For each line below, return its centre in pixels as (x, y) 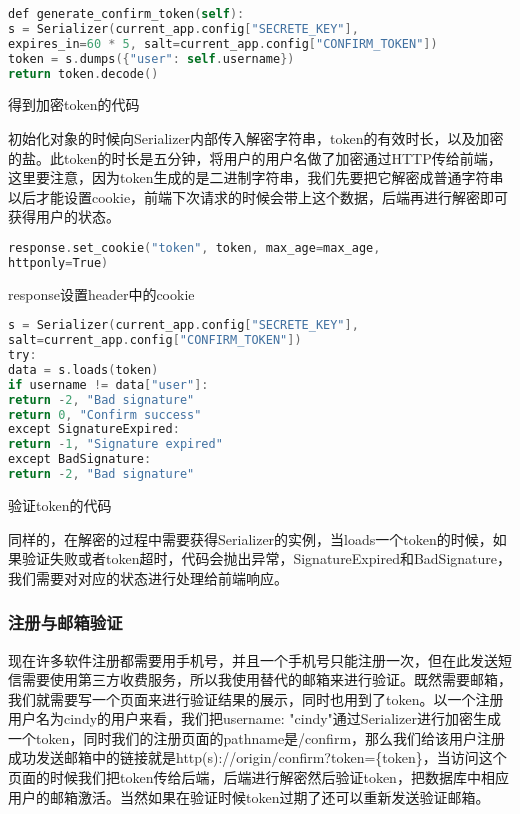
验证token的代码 (60, 504)
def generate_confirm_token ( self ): (126, 14)
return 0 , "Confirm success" (105, 414)
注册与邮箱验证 (65, 622)
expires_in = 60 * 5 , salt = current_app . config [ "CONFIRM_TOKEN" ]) (223, 43)
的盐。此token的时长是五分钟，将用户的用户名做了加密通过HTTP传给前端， (255, 157)
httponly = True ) (58, 262)
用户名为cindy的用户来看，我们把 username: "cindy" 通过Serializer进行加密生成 (254, 718)
